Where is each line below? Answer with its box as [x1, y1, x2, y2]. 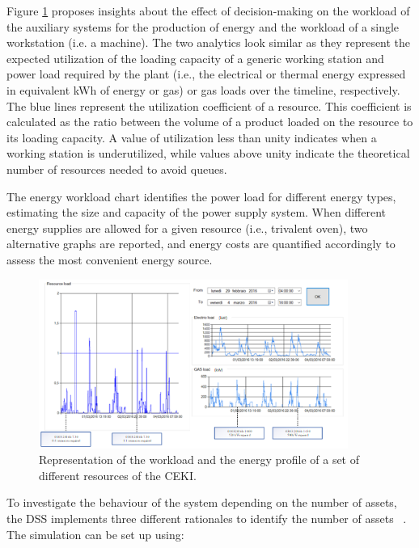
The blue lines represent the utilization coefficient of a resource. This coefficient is [6, 97, 412, 114]
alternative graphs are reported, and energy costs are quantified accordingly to [6, 235, 396, 252]
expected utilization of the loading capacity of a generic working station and [6, 49, 384, 66]
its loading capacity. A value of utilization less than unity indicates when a [6, 129, 377, 145]
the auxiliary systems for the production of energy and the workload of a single [6, 18, 400, 35]
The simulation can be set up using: [6, 525, 184, 542]
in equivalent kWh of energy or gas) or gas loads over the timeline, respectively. [6, 81, 400, 98]
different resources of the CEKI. [39, 466, 197, 483]
